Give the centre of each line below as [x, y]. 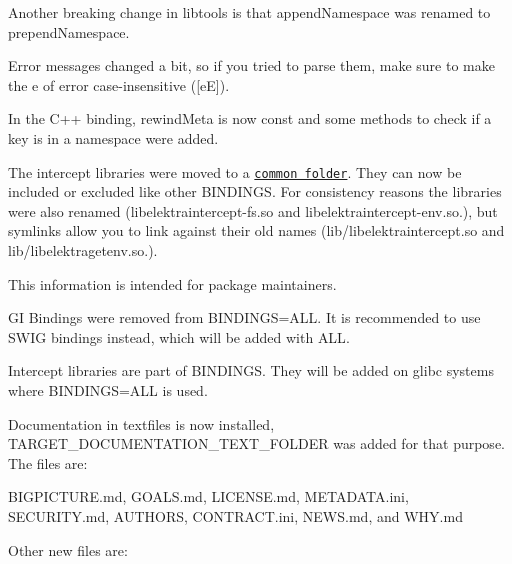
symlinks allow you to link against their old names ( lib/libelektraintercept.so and [256, 230]
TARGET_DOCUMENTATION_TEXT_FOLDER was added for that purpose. [256, 443]
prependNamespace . [69, 31]
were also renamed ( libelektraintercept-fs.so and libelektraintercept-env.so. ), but [253, 210]
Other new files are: [68, 549]
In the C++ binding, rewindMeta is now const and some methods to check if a [250, 118]
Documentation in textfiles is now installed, [141, 423]
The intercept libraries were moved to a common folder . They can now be [235, 171]
